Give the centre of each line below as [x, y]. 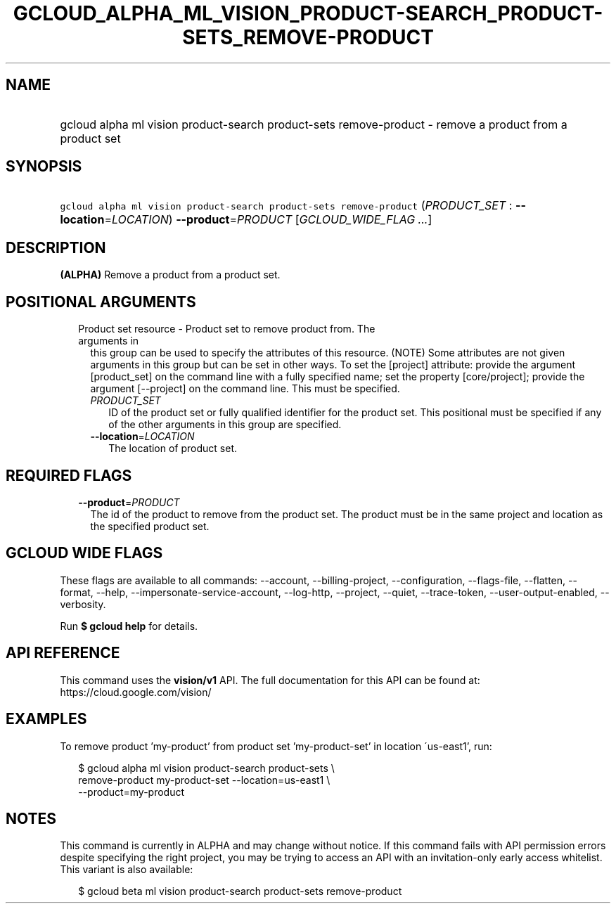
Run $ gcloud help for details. [129, 626]
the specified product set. [150, 526]
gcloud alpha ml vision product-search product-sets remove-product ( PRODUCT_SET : [286, 206]
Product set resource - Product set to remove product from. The [227, 329]
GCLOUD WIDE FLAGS [84, 553]
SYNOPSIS [44, 167]
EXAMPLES [46, 719]
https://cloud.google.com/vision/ [136, 692]
